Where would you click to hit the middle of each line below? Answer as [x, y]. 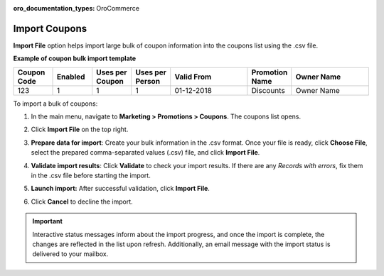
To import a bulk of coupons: [55, 104]
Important [48, 221]
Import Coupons [50, 28]
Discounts [268, 90]
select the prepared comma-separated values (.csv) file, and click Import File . [145, 153]
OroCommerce [118, 8]
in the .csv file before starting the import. [91, 176]
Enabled [71, 77]
